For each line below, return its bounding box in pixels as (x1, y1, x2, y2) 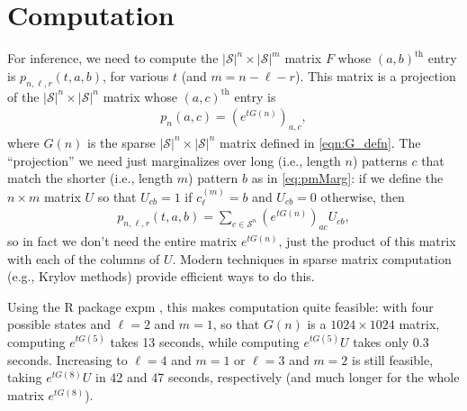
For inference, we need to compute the (7, 49, 219, 68)
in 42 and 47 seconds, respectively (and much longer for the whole (95, 368, 460, 387)
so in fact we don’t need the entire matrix (7, 231, 238, 250)
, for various (103, 66, 169, 85)
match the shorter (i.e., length (7, 169, 174, 187)
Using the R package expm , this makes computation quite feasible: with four (7, 297, 434, 315)
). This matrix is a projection (294, 66, 456, 85)
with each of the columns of (7, 249, 160, 268)
